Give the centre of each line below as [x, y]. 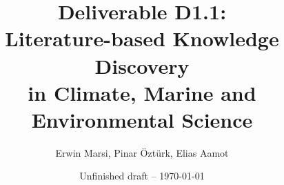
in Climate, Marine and [142, 92]
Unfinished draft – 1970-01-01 [142, 176]
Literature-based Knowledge [142, 38]
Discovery [142, 65]
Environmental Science [142, 119]
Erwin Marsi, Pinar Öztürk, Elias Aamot [142, 152]
